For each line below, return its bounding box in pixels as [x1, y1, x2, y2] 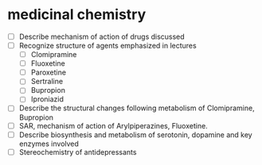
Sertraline [30, 77, 64, 86]
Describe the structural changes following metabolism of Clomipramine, [18, 103, 256, 113]
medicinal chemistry [7, 6, 147, 24]
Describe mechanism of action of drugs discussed [18, 32, 185, 41]
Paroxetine [30, 67, 67, 77]
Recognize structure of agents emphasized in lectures [18, 41, 197, 50]
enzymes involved [18, 139, 79, 148]
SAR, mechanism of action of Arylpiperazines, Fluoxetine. [18, 121, 208, 130]
